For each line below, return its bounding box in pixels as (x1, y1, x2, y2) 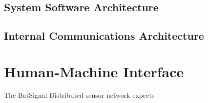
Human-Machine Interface (4, 61, 184, 81)
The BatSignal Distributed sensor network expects (4, 89, 155, 100)
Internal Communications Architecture (4, 28, 204, 43)
